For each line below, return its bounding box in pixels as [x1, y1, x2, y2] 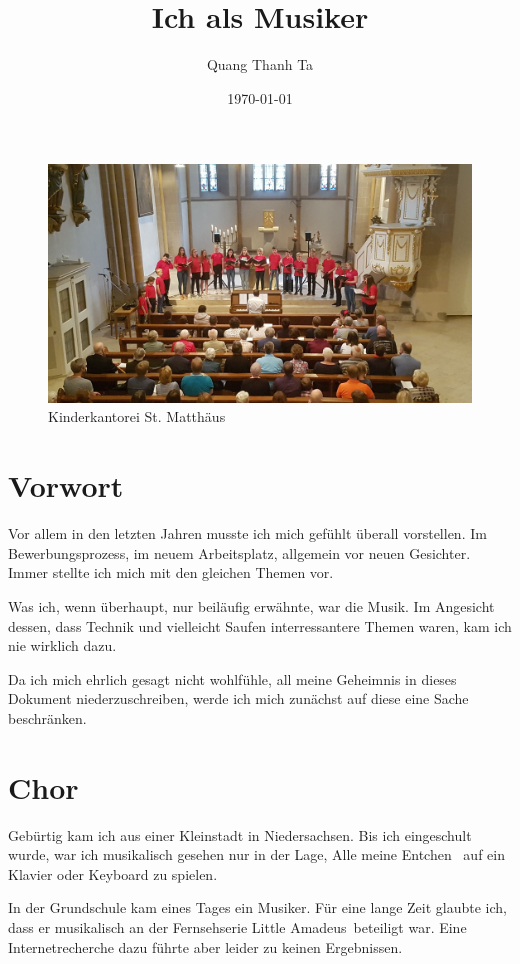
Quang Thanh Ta [206, 54, 314, 75]
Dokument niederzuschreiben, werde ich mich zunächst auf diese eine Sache [8, 688, 469, 709]
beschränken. [8, 707, 87, 728]
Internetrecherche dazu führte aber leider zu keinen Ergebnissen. [8, 936, 403, 957]
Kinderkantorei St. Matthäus [48, 406, 226, 427]
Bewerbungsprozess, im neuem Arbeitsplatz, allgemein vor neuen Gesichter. [8, 542, 471, 563]
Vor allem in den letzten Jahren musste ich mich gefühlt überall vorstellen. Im [8, 523, 487, 544]
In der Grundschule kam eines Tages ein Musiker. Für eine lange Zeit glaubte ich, [8, 897, 507, 918]
